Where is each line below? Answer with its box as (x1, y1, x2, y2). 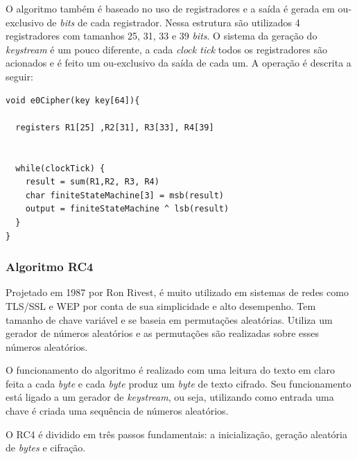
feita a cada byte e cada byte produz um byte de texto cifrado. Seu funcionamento (6, 376, 351, 390)
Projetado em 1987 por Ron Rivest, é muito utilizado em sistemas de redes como (6, 285, 349, 300)
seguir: (6, 69, 33, 83)
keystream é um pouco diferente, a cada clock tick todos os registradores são (6, 42, 327, 56)
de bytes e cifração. (6, 440, 86, 455)
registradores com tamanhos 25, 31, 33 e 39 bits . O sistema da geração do (6, 28, 317, 43)
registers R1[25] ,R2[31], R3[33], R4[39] (15, 122, 214, 132)
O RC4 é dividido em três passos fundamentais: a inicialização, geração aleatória (6, 426, 347, 441)
